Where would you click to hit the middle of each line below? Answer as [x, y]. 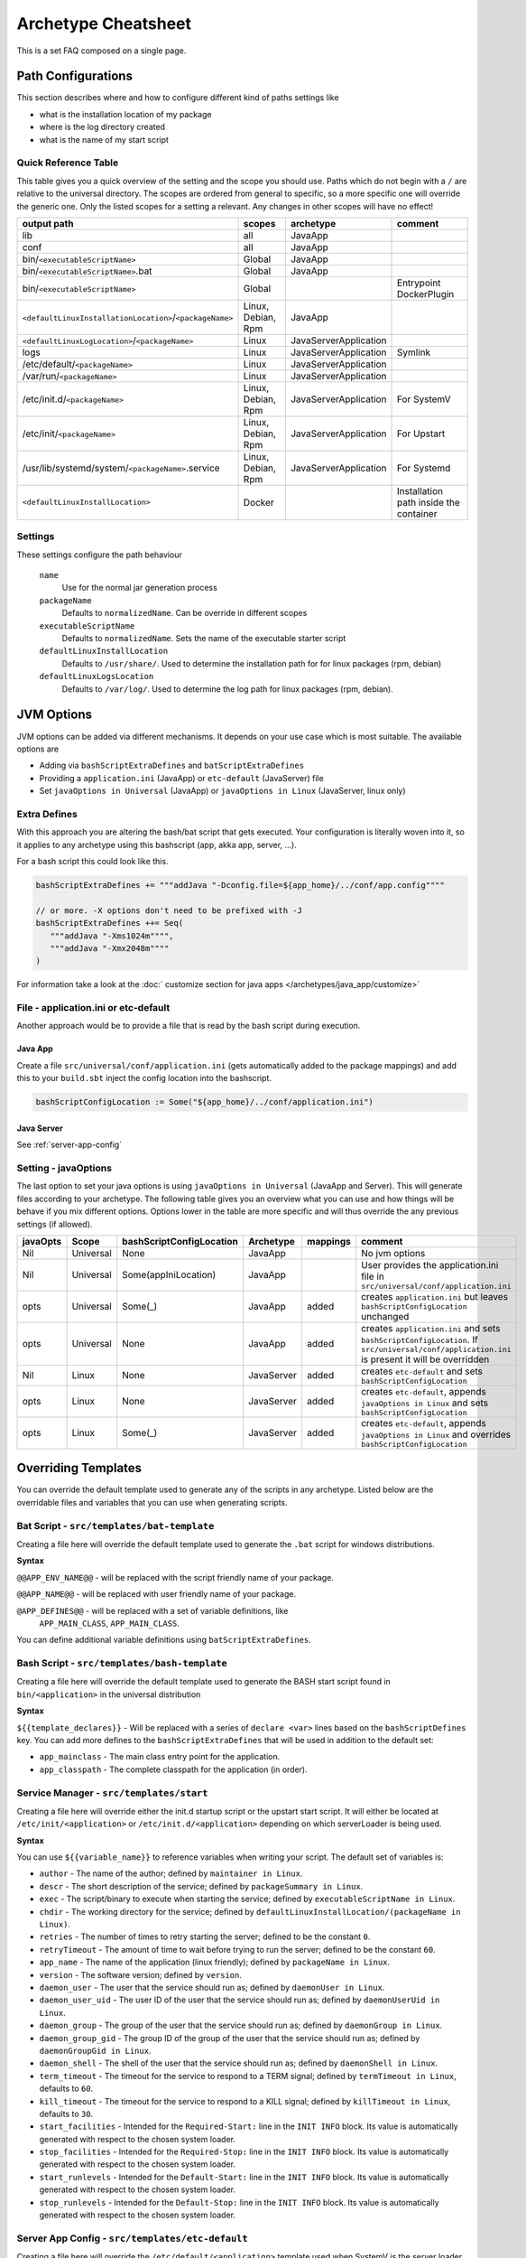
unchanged [385, 1316]
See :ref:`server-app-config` [69, 1145]
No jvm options [393, 1253]
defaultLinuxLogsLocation [97, 676]
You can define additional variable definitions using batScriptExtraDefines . [164, 1640]
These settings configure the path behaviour [99, 555]
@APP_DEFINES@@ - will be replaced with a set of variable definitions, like [152, 1610]
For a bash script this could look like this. [92, 861]
